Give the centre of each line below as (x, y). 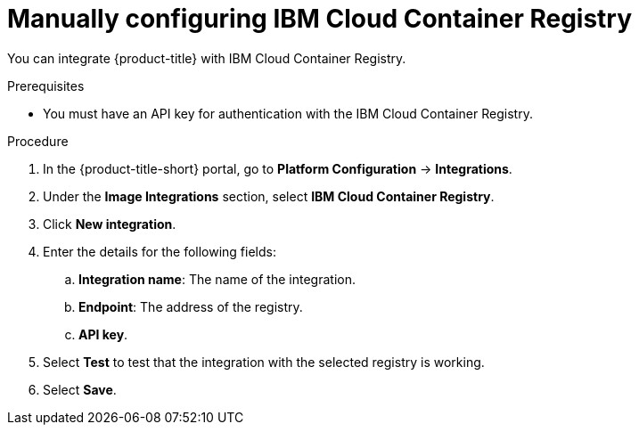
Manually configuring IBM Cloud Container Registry (320, 19)
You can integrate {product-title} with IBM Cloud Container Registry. (207, 58)
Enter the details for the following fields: (160, 251)
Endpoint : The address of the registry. (191, 306)
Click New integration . (110, 224)
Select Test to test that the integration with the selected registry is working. (264, 362)
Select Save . (80, 389)
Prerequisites (46, 86)
